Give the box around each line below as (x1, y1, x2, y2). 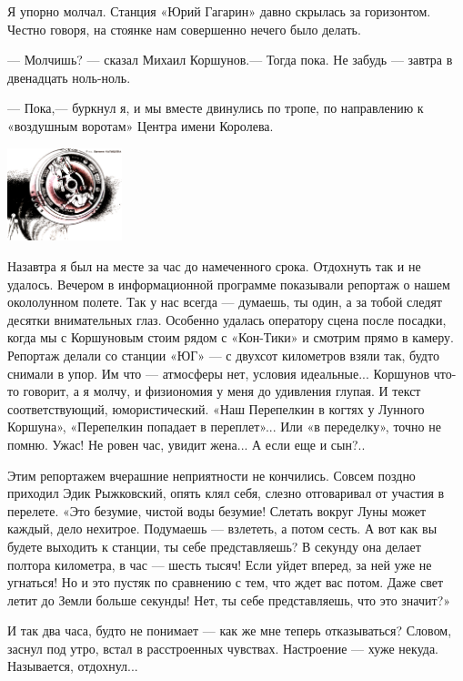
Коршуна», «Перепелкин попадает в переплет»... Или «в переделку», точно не (7, 417, 441, 436)
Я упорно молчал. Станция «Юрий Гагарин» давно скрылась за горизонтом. (7, 2, 431, 20)
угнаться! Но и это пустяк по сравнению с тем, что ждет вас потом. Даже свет (7, 573, 444, 592)
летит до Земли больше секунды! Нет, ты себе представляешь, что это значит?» (7, 590, 451, 609)
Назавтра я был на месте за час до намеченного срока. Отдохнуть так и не (7, 257, 421, 275)
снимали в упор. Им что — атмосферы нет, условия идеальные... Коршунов (7, 363, 430, 382)
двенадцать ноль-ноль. (7, 67, 131, 86)
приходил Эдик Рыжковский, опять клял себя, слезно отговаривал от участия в (7, 483, 445, 503)
